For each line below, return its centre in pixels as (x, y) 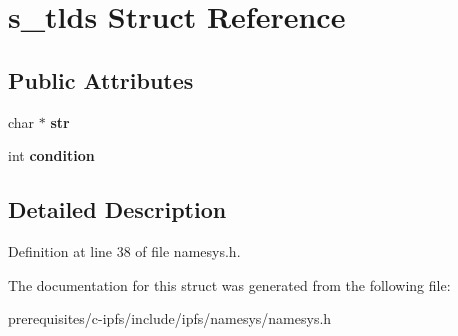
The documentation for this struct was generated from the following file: (229, 284)
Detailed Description (117, 209)
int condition (51, 155)
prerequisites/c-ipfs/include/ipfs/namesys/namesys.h (170, 318)
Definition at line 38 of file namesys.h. (124, 250)
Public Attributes (101, 79)
